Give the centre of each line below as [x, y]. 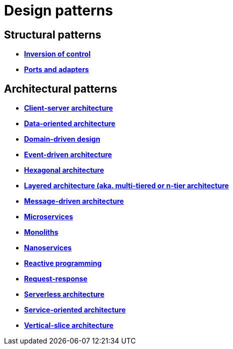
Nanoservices [48, 248]
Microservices [49, 217]
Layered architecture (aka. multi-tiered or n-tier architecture [127, 186]
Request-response [56, 279]
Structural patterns [53, 35]
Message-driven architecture [74, 201]
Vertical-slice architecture [69, 325]
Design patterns [59, 11]
